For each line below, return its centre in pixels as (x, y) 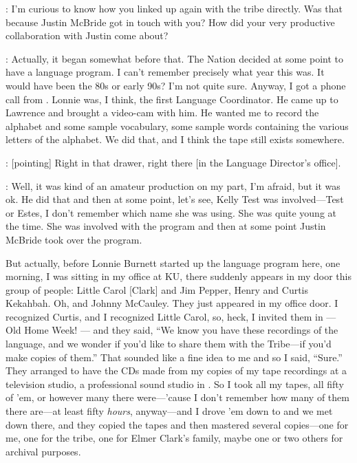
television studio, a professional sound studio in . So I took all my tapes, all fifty (175, 384)
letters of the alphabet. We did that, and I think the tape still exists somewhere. (175, 139)
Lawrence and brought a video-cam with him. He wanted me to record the (162, 112)
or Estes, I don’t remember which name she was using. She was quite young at (171, 212)
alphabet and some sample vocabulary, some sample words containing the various (177, 126)
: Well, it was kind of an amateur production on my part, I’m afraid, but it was (173, 185)
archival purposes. (43, 451)
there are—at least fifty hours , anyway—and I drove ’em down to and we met (169, 411)
